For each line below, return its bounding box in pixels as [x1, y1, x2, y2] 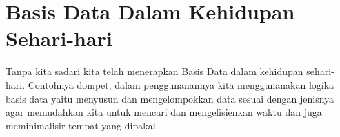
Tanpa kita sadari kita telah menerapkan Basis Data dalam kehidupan [6, 64, 303, 78]
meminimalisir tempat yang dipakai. [6, 118, 159, 132]
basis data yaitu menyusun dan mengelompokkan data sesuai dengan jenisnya [6, 91, 334, 105]
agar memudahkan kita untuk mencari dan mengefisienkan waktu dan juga [6, 105, 322, 119]
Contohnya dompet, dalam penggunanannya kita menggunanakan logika [28, 77, 334, 92]
